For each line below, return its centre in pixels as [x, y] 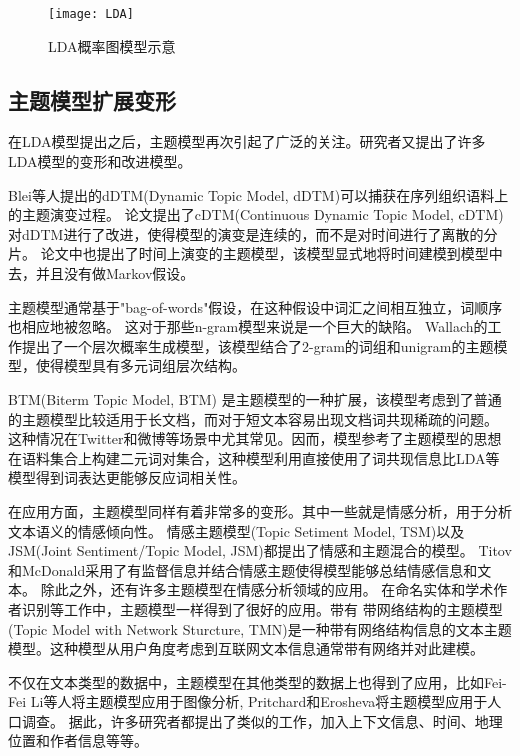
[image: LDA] [91, 14]
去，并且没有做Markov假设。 [101, 273]
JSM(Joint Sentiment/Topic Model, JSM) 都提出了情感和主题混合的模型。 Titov [260, 550]
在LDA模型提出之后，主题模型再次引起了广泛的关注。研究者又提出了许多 [247, 141]
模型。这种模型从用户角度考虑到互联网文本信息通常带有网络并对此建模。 [246, 648]
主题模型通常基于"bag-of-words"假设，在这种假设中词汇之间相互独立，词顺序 [255, 306]
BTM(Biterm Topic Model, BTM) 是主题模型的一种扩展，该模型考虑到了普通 [255, 398]
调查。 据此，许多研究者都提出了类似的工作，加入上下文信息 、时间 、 [248, 720]
